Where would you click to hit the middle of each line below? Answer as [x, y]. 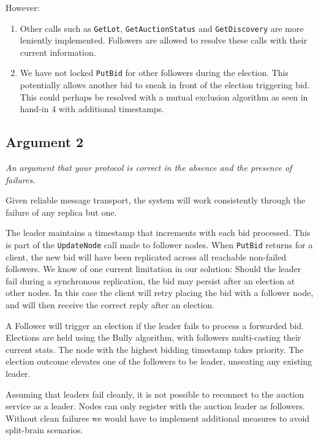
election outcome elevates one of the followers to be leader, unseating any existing [159, 361]
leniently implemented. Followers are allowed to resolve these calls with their [164, 40]
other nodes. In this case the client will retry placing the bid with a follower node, [160, 293]
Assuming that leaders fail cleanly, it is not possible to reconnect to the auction [155, 394]
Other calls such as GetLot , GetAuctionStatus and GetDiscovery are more [162, 28]
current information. [58, 52]
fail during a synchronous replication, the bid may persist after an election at [150, 280]
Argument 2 [45, 142]
